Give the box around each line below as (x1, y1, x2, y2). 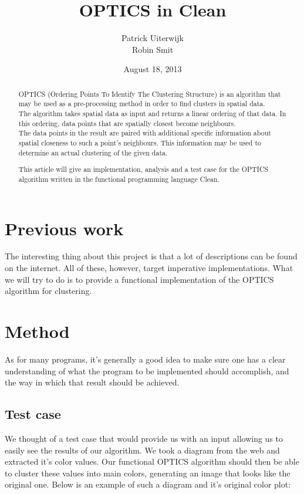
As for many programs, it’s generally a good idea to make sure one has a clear (5, 353, 286, 365)
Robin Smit (131, 43, 174, 55)
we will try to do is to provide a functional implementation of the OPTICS (5, 273, 274, 285)
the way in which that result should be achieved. (5, 376, 180, 388)
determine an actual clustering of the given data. (18, 147, 168, 157)
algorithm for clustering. (5, 285, 92, 297)
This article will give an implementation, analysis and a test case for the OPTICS (18, 164, 269, 174)
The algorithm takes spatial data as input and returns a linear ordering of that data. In (18, 109, 286, 119)
